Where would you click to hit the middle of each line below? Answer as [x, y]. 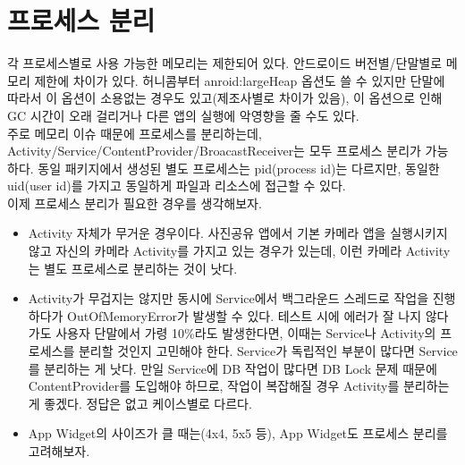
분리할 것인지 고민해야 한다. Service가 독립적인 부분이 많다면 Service [268, 351]
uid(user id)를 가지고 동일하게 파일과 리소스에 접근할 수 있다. [177, 186]
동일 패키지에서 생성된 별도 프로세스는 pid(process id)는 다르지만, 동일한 [239, 168]
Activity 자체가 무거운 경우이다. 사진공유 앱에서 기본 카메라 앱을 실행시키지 [238, 233]
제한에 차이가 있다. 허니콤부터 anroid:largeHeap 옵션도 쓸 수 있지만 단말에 [240, 80]
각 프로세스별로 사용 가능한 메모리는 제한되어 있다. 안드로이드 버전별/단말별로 [225, 63]
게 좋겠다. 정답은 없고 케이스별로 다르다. [140, 403]
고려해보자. [59, 451]
